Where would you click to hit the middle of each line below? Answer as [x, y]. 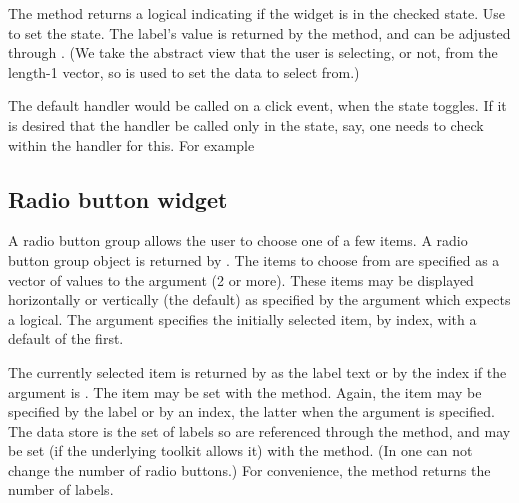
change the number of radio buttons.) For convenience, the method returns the [249, 469]
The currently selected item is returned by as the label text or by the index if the [257, 371]
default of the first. [66, 338]
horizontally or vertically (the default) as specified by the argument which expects [259, 299]
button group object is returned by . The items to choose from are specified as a [254, 259]
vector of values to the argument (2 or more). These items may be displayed [241, 279]
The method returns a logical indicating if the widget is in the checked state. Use [256, 13]
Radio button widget [118, 198]
